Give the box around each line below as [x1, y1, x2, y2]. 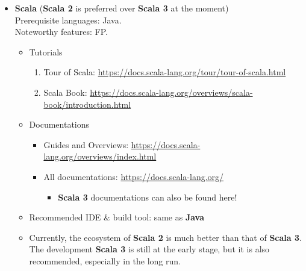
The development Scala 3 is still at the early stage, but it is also [29, 243, 270, 255]
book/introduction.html [43, 98, 131, 110]
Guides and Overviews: [43, 138, 129, 151]
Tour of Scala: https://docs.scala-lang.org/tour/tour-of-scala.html [43, 66, 286, 78]
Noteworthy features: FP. [14, 25, 108, 38]
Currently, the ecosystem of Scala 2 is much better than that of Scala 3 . [29, 231, 302, 243]
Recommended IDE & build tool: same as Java [29, 211, 205, 223]
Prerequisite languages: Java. [14, 13, 122, 26]
